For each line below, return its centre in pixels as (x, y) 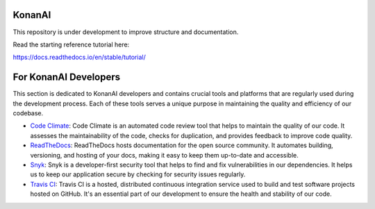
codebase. (28, 113)
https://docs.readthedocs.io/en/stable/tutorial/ (79, 57)
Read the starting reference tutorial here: (71, 44)
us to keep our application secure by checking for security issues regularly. (138, 174)
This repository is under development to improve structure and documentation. (126, 32)
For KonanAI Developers (67, 77)
